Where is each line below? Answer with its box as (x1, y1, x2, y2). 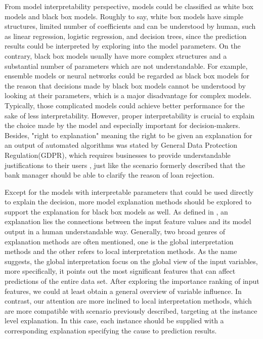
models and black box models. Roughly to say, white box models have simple (5, 11, 243, 21)
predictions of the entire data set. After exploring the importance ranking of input (5, 276, 259, 286)
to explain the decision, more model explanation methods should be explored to (5, 196, 251, 207)
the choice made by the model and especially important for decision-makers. (5, 120, 240, 131)
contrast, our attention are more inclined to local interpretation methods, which (5, 295, 252, 306)
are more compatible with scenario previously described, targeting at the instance (5, 305, 257, 316)
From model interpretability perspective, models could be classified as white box (5, 1, 253, 11)
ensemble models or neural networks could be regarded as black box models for (5, 70, 249, 81)
